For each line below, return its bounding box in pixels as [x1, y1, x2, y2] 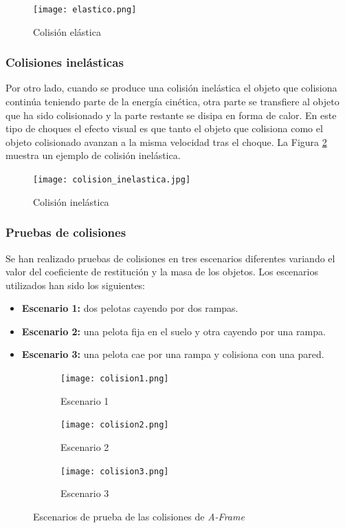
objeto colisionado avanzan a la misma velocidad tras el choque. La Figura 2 [5, 134, 327, 149]
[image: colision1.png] [60, 374, 169, 384]
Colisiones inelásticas [5, 54, 124, 71]
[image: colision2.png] [60, 420, 169, 430]
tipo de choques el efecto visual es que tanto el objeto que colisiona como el [5, 121, 323, 136]
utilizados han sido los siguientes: [5, 277, 145, 292]
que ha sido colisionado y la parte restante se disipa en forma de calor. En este [5, 107, 337, 122]
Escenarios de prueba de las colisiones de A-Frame [33, 509, 245, 523]
